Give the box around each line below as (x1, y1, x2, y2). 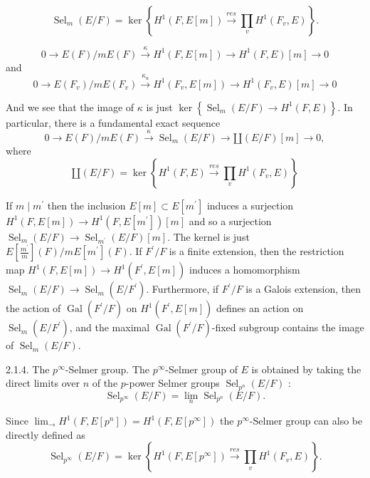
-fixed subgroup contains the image (211, 320, 364, 335)
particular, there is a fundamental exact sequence (6, 115, 221, 130)
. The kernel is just (167, 229, 250, 244)
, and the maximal (69, 320, 150, 335)
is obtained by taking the (251, 361, 361, 376)
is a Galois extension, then (245, 281, 361, 296)
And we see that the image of (6, 99, 134, 114)
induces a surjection (206, 197, 294, 212)
